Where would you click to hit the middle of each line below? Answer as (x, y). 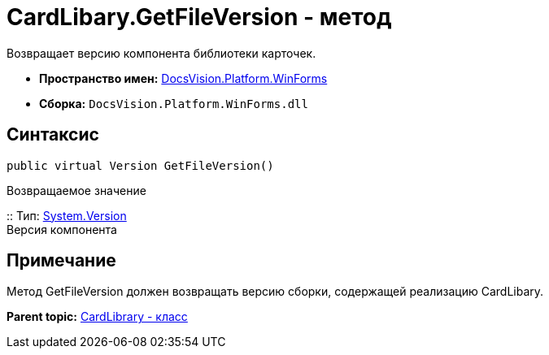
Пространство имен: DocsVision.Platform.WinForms (183, 78)
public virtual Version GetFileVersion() (140, 165)
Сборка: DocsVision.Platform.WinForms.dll (174, 103)
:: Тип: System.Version (67, 215)
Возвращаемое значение (76, 190)
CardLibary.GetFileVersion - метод (199, 17)
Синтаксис (53, 135)
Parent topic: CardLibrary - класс (97, 317)
